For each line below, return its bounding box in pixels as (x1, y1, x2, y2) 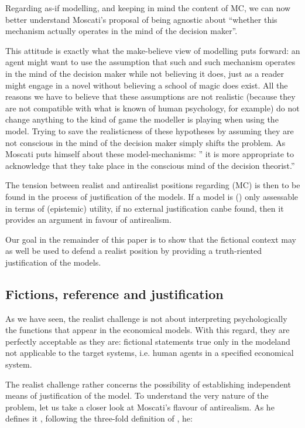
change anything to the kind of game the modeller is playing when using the (5, 113, 279, 125)
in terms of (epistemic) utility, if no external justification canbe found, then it (5, 202, 284, 214)
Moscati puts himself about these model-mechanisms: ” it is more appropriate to (5, 148, 294, 160)
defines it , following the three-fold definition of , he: (5, 412, 193, 424)
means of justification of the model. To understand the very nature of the (5, 389, 269, 402)
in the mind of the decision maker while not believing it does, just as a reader (5, 67, 285, 79)
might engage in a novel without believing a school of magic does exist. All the (5, 79, 288, 91)
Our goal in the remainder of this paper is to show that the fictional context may (5, 233, 296, 245)
